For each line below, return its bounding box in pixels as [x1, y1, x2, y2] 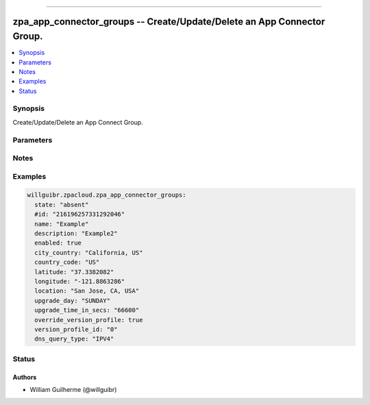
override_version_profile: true [34, 316, 143, 323]
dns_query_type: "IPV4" [34, 335, 114, 343]
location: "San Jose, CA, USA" [34, 287, 140, 295]
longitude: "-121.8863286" [34, 278, 125, 285]
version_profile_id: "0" [34, 326, 118, 333]
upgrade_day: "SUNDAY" [34, 297, 111, 304]
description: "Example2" [34, 230, 118, 238]
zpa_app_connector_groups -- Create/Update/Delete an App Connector [12, 16, 325, 27]
